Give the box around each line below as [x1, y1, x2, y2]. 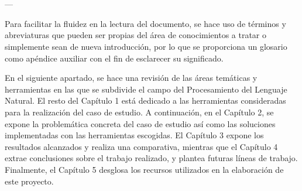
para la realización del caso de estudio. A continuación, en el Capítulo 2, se [5, 105, 274, 118]
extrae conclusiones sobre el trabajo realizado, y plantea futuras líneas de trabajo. [5, 152, 298, 164]
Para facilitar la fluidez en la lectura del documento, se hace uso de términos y [5, 17, 286, 29]
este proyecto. [5, 175, 54, 187]
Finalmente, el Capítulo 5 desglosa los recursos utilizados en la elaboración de [5, 163, 284, 175]
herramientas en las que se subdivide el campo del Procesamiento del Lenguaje [5, 83, 287, 95]
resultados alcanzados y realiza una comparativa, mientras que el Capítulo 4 [5, 140, 278, 152]
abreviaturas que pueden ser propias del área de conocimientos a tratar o [5, 29, 267, 41]
